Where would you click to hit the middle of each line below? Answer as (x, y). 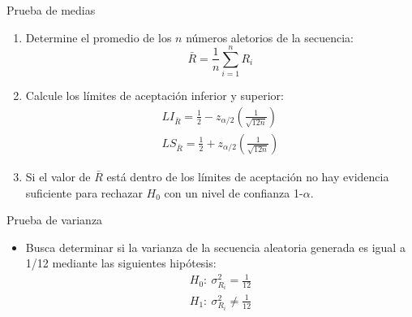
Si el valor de (58, 176)
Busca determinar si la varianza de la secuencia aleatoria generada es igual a (215, 247)
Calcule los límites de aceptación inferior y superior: (154, 96)
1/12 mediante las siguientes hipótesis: (121, 263)
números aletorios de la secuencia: (270, 37)
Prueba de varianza (55, 220)
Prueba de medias (51, 10)
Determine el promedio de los (99, 37)
